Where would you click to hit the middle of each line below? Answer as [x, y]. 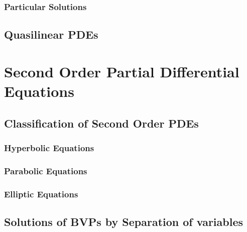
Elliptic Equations [41, 194]
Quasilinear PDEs [51, 34]
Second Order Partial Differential [122, 71]
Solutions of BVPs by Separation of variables [124, 221]
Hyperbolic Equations [49, 147]
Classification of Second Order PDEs [101, 123]
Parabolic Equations [46, 170]
